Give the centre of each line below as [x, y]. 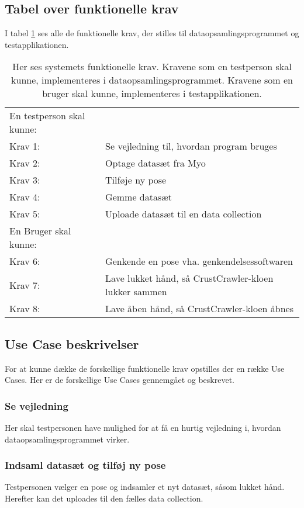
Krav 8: [25, 309]
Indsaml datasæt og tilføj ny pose [85, 465]
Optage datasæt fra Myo [156, 163]
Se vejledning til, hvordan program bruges [191, 146]
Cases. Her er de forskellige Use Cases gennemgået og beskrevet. [120, 380]
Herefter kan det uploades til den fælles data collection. [104, 498]
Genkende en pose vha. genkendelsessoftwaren [199, 261]
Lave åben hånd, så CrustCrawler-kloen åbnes [200, 309]
